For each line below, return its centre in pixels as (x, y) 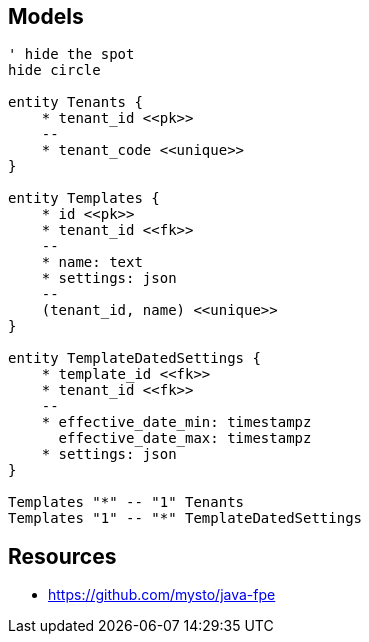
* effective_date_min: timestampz (176, 422)
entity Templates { (84, 198)
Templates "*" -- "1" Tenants (126, 502)
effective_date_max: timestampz (185, 438)
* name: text (92, 262)
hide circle (54, 70)
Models (46, 16)
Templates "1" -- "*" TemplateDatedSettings (185, 518)
